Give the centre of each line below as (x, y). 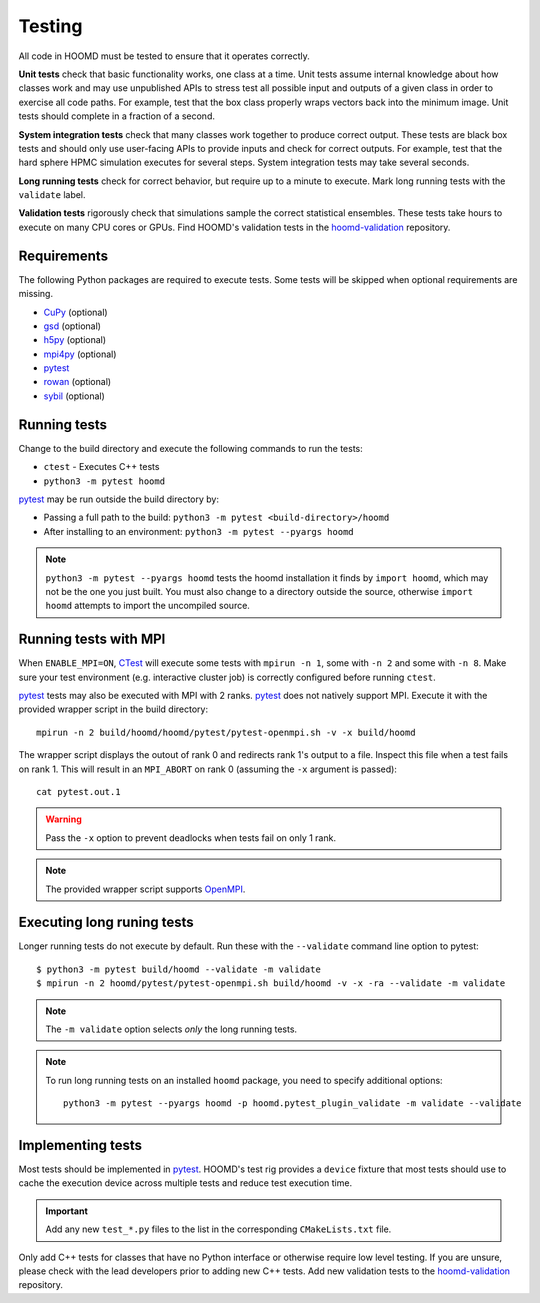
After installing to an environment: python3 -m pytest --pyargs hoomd (198, 531)
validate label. (52, 195)
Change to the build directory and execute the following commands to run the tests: (191, 448)
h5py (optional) (75, 340)
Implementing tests (80, 1145)
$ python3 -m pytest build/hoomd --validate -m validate (179, 969)
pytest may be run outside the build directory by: (119, 499)
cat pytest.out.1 (78, 791)
